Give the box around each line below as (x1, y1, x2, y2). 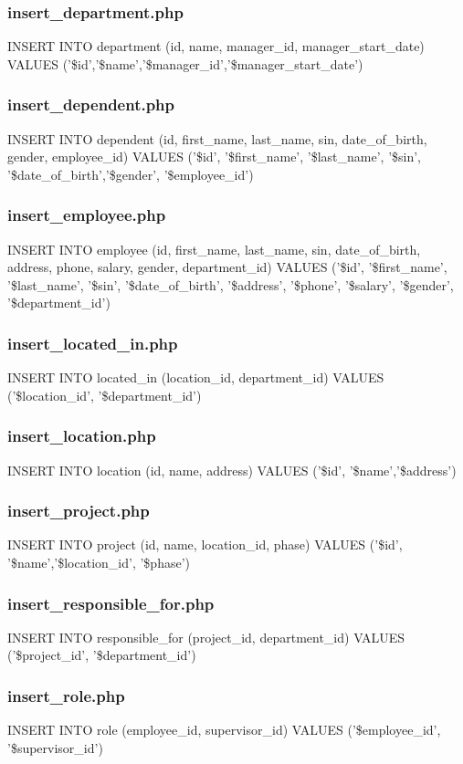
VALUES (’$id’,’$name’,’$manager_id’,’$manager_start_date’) (7, 54, 363, 73)
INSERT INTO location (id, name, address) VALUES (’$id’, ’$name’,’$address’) (7, 460, 457, 479)
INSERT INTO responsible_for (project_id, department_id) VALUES (7, 627, 405, 646)
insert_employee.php (7, 204, 166, 226)
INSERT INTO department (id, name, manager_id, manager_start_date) (7, 37, 425, 56)
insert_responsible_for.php (7, 591, 215, 614)
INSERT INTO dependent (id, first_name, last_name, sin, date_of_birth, (7, 129, 427, 148)
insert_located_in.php (7, 331, 178, 354)
